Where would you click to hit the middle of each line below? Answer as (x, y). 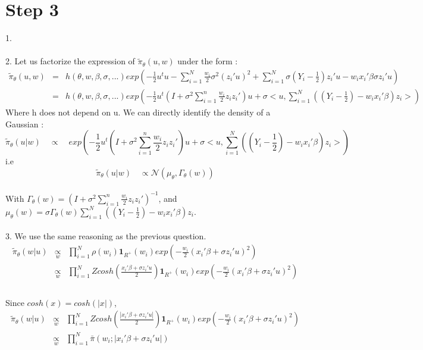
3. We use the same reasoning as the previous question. (106, 236)
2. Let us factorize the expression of (70, 61)
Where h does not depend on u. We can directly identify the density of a (138, 112)
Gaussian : (25, 124)
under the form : (208, 61)
